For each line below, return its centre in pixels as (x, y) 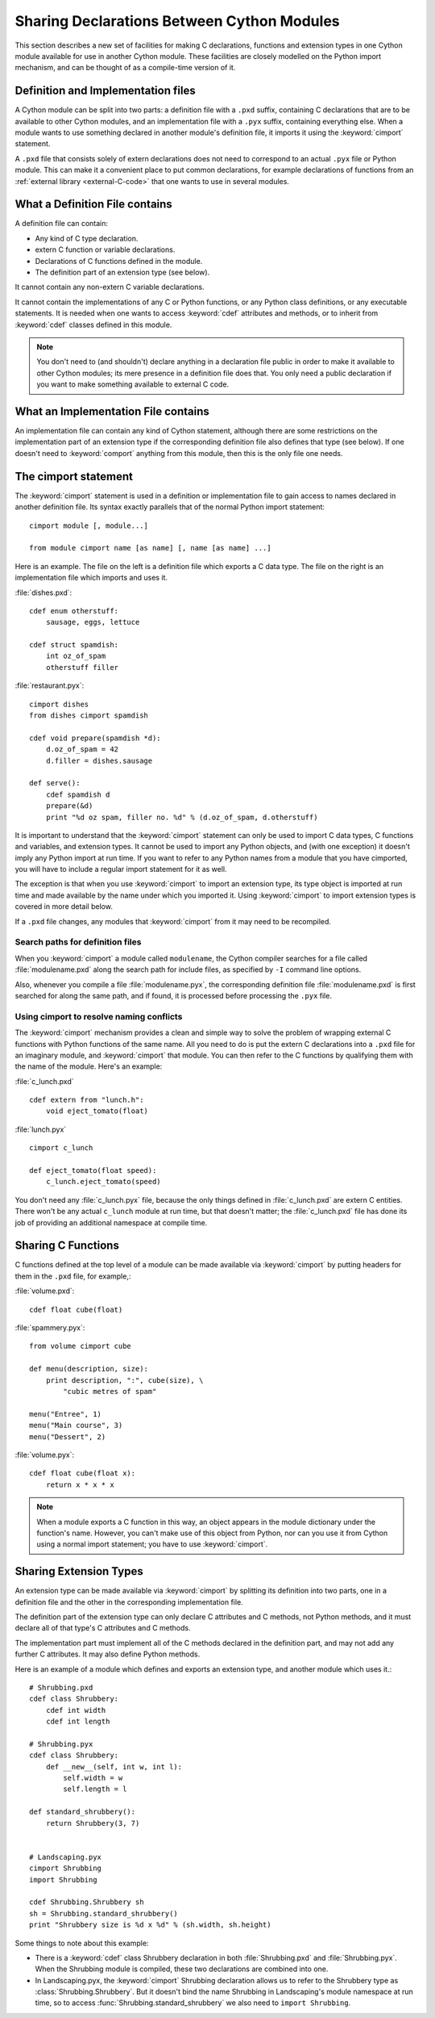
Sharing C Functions (67, 1246)
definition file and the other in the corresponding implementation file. (129, 1601)
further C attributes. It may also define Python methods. (108, 1654)
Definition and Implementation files (106, 91)
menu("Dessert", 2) (68, 1436)
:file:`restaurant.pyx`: (50, 685)
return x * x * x (80, 1484)
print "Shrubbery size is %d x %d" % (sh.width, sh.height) (150, 1925)
